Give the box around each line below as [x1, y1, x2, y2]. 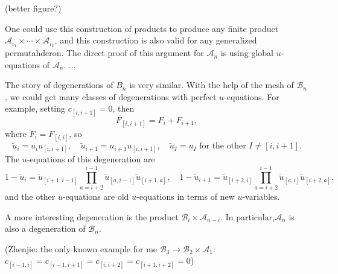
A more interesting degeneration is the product [5, 210, 179, 223]
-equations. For [224, 90, 279, 103]
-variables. [242, 190, 280, 203]
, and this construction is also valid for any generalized [54, 34, 257, 46]
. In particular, [220, 210, 275, 223]
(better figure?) [5, 2, 62, 14]
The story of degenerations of [5, 78, 113, 91]
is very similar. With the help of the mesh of [129, 78, 294, 91]
